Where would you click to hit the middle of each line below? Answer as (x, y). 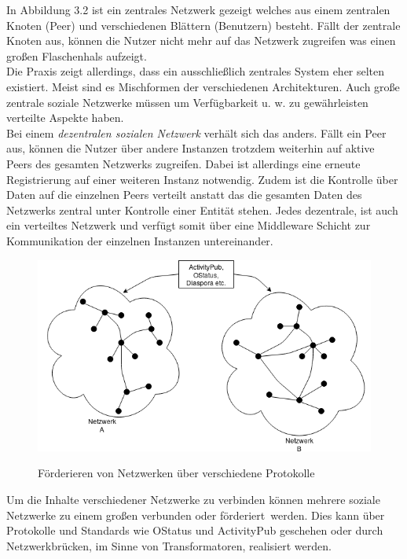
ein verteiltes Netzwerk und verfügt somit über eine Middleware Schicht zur (189, 225)
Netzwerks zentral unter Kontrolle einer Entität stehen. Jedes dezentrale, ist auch (202, 210)
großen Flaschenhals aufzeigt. (77, 55)
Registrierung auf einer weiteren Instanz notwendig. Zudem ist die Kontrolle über (202, 179)
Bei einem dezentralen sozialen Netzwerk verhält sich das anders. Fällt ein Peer (196, 132)
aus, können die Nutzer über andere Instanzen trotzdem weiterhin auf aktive (191, 148)
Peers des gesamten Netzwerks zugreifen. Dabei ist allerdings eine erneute (183, 163)
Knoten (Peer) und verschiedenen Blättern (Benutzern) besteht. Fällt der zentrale (203, 25)
